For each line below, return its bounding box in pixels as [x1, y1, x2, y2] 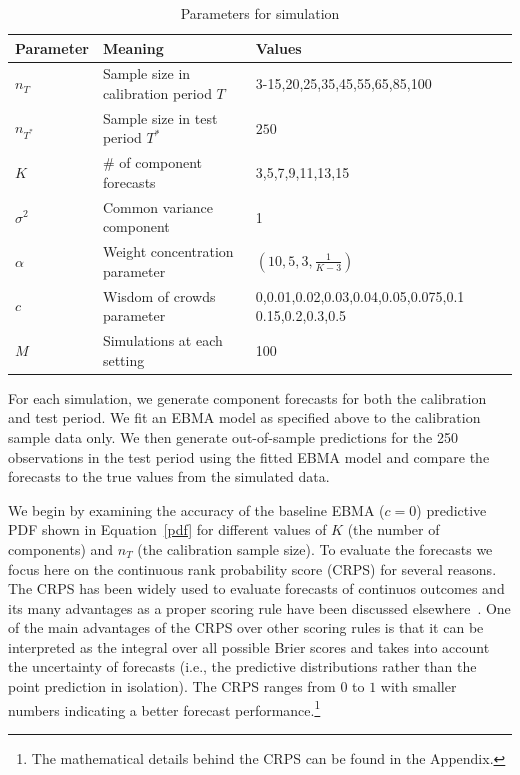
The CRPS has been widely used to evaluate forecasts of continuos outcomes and [8, 578, 505, 599]
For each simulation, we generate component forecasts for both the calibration [8, 387, 487, 408]
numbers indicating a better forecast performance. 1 [8, 696, 321, 720]
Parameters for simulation [180, 3, 340, 23]
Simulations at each [102, 330, 223, 351]
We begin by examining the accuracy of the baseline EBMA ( [8, 499, 385, 520]
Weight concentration [102, 241, 234, 262]
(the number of [347, 519, 440, 540]
